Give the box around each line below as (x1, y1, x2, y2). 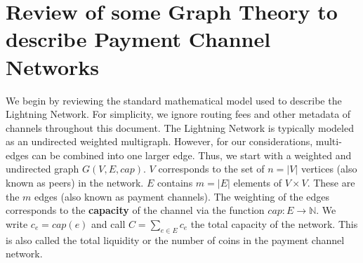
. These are (307, 175, 355, 190)
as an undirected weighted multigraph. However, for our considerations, (6, 134, 313, 149)
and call (91, 216, 126, 231)
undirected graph (6, 161, 79, 176)
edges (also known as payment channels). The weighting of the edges (34, 189, 330, 203)
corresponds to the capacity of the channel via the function (6, 203, 265, 217)
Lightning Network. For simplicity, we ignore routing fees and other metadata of (6, 107, 351, 121)
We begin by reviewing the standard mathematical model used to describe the (6, 93, 342, 107)
